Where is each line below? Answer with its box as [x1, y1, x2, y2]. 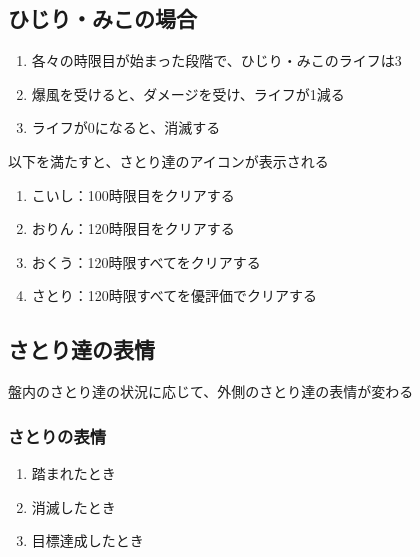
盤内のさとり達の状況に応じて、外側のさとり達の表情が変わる [8, 381, 414, 402]
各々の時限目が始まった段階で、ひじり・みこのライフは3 [31, 50, 402, 71]
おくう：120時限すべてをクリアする [31, 251, 261, 272]
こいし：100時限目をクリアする [31, 184, 235, 205]
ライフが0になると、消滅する [31, 117, 221, 138]
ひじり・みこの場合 [8, 3, 197, 34]
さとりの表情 [8, 423, 107, 448]
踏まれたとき [31, 462, 116, 483]
